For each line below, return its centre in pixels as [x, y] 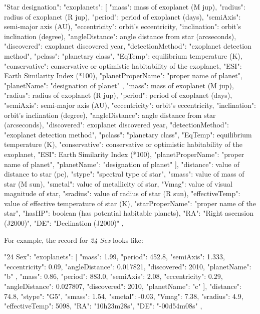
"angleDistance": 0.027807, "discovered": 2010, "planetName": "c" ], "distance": [123, 286]
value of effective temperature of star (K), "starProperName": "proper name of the [130, 203]
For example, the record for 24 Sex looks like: [74, 240]
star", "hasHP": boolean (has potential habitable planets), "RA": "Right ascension [129, 213]
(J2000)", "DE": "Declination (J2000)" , [64, 223]
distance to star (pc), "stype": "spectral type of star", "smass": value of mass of [124, 174]
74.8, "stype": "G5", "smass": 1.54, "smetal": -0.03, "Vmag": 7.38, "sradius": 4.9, [124, 296]
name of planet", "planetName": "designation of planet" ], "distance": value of [122, 164]
